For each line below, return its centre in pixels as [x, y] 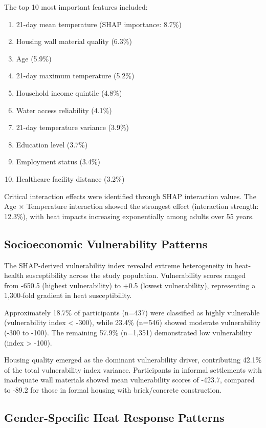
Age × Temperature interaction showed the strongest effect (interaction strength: [131, 206]
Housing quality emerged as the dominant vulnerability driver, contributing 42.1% [133, 360]
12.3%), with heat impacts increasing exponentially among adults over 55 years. [129, 216]
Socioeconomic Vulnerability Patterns [106, 243]
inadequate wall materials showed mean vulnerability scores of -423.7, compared [129, 380]
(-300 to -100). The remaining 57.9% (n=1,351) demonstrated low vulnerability [128, 333]
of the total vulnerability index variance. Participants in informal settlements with [133, 369]
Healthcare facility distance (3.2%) [70, 178]
